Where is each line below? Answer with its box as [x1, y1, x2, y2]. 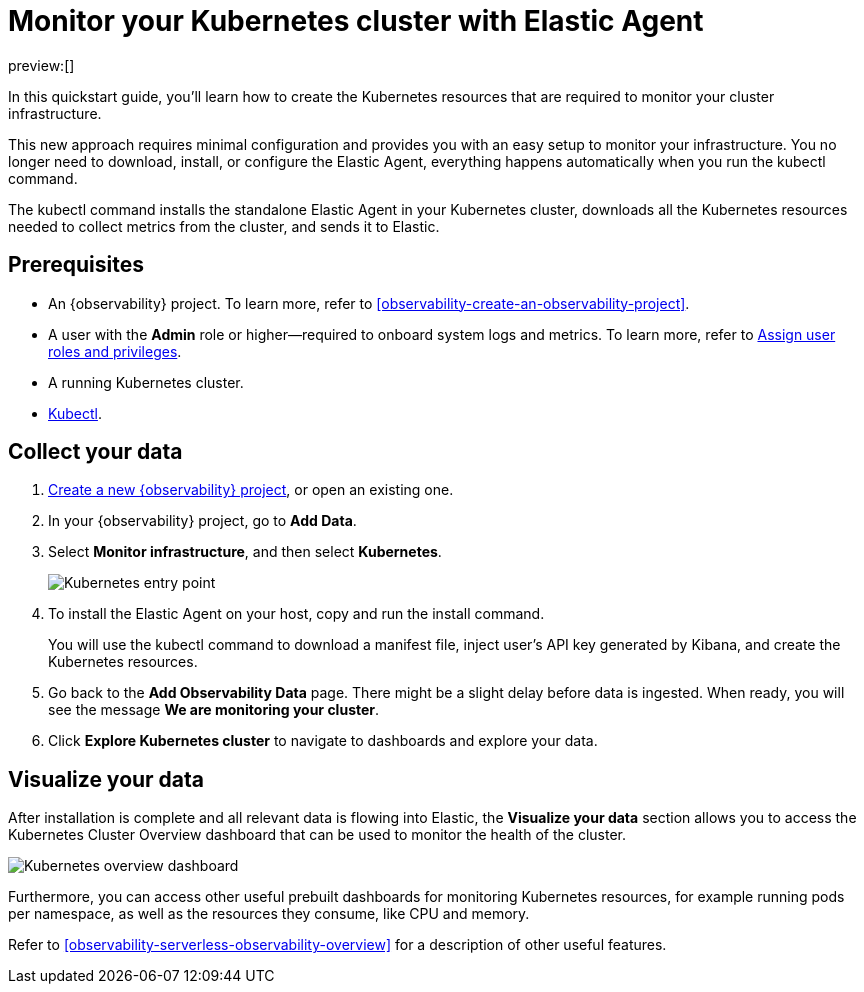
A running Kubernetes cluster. [48, 373, 244, 391]
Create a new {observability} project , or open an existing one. [48, 481, 454, 499]
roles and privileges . [48, 342, 182, 360]
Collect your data [8, 439, 183, 465]
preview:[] [8, 56, 75, 74]
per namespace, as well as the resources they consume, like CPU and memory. [8, 905, 530, 923]
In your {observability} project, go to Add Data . [48, 512, 357, 530]
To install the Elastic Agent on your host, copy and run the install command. [48, 605, 545, 623]
